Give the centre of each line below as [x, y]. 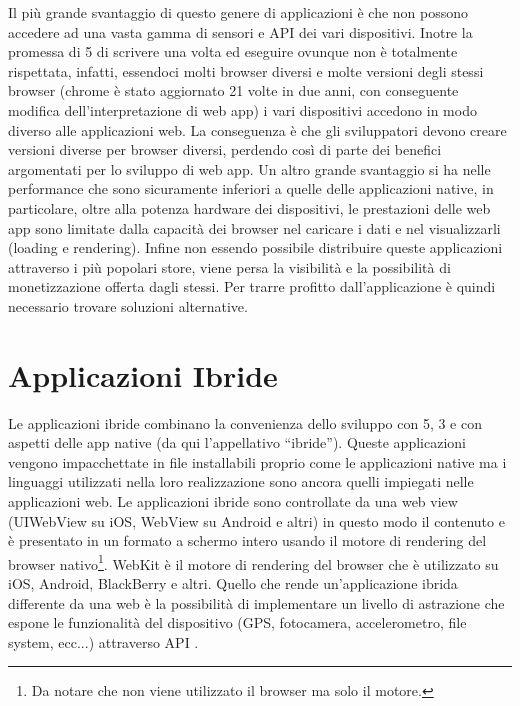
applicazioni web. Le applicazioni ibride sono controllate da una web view [233, 501]
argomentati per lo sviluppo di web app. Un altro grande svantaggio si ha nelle [249, 168]
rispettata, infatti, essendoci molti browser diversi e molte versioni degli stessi [246, 70]
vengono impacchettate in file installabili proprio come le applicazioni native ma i [257, 461]
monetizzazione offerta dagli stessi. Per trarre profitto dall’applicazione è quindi [252, 286]
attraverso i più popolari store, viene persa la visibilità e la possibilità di [229, 266]
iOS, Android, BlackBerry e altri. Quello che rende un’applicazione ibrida [233, 583]
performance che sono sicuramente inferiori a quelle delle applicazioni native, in [251, 188]
